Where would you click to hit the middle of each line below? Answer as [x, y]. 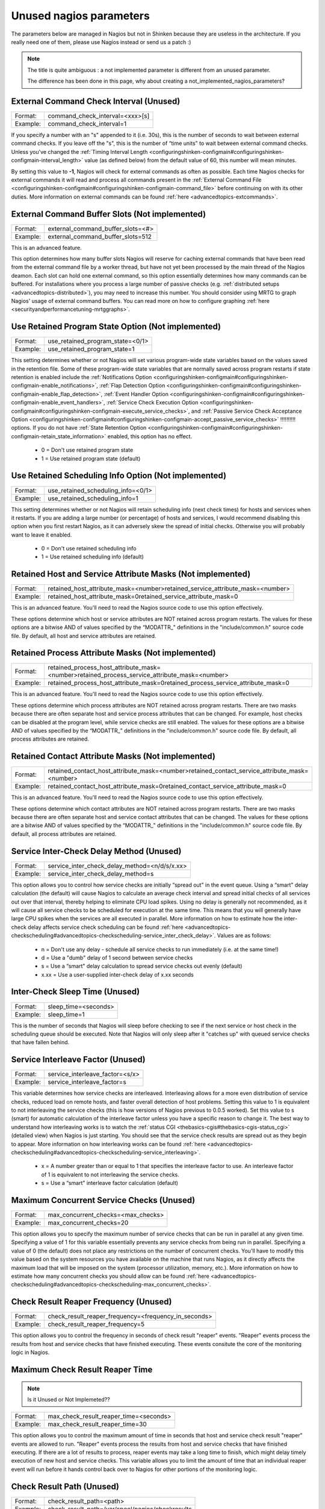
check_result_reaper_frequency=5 [96, 1324]
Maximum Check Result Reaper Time [82, 1369]
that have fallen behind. [40, 1042]
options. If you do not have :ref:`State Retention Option [79, 428]
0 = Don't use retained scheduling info [89, 549]
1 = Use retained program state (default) [91, 458]
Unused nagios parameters [80, 16]
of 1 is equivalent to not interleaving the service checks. [110, 1175]
